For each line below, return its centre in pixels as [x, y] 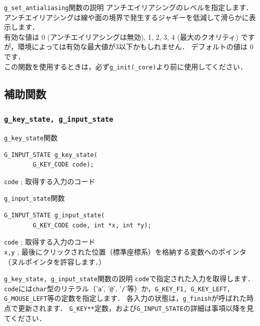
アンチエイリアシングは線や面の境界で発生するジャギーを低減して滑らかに [126, 17]
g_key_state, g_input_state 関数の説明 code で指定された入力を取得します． [129, 278]
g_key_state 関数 [31, 137]
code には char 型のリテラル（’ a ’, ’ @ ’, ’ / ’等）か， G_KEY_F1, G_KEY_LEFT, [117, 288]
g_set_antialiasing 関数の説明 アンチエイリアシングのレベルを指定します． [128, 7]
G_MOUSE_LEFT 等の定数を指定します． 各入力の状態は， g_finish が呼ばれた [125, 298]
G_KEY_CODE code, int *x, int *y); [92, 225]
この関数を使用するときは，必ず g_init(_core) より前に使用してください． [125, 66]
